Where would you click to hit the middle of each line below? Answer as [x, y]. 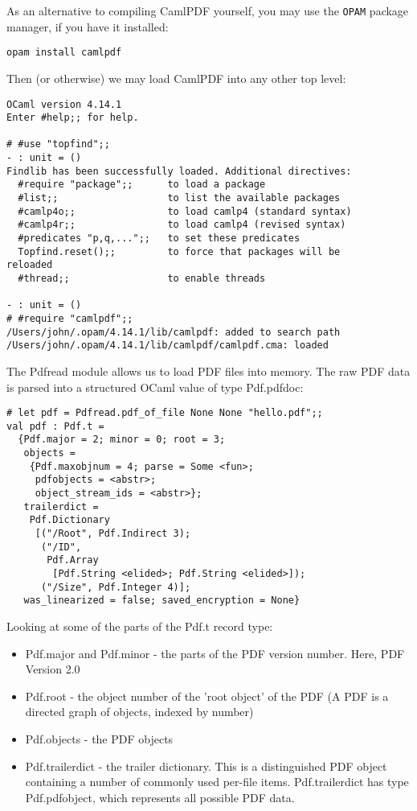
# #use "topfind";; [58, 144]
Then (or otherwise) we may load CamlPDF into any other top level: [176, 78]
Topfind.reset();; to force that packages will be [179, 251]
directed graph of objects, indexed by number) [139, 712]
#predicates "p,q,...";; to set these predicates [159, 239]
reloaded [30, 265]
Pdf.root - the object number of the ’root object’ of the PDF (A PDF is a [207, 696]
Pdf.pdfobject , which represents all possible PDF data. [160, 797]
